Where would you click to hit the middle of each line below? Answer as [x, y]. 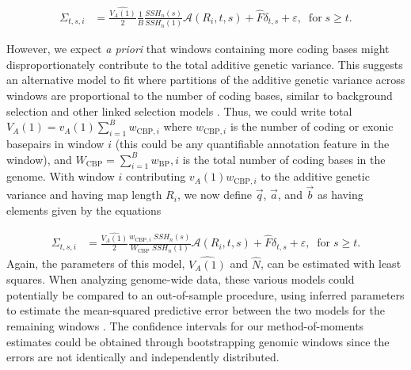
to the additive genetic [315, 176]
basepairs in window [55, 143]
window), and [39, 159]
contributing [156, 176]
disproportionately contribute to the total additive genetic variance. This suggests [205, 64]
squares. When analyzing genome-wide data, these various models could [181, 279]
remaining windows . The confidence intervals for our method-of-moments [185, 326]
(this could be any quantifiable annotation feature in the [252, 143]
